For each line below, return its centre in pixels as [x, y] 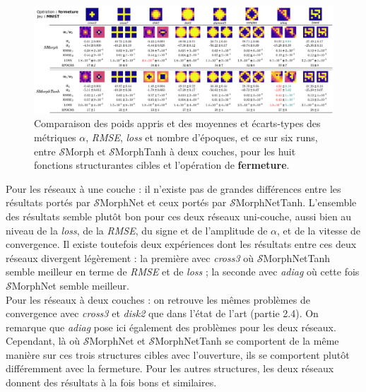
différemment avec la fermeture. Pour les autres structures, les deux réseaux [170, 368]
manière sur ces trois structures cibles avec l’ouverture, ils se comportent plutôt [178, 354]
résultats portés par [48, 202]
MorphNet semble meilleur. [70, 285]
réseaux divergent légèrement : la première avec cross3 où [130, 257]
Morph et [85, 151]
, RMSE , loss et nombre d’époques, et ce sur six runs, [202, 137]
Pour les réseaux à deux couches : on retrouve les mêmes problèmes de [158, 299]
